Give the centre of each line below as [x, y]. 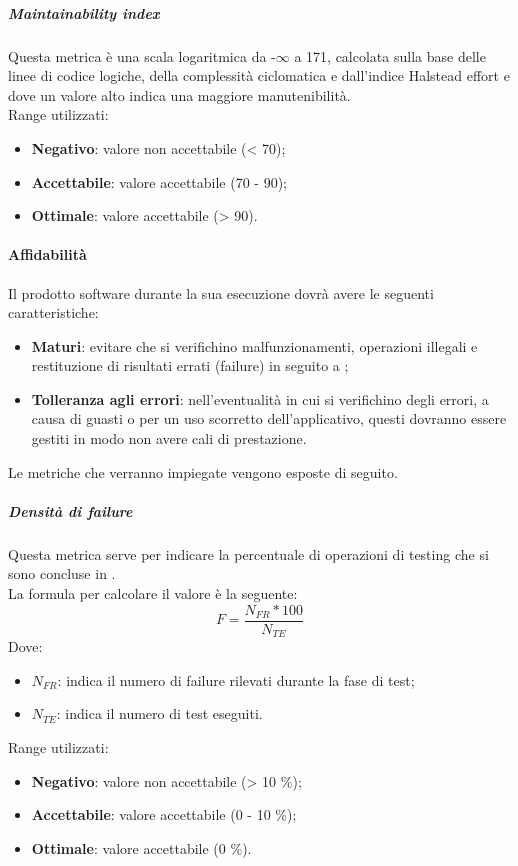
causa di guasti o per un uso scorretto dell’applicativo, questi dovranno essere [269, 418]
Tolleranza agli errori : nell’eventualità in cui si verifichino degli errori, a [260, 398]
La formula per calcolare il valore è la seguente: [153, 593]
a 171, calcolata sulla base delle [390, 55]
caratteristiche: [53, 312]
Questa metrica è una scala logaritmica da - [142, 55]
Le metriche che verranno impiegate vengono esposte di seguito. [203, 471]
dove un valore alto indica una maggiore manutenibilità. [179, 94]
